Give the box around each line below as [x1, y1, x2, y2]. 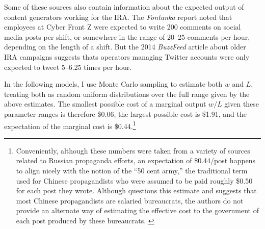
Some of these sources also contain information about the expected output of [4, 2, 244, 12]
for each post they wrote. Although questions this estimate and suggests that [16, 185, 257, 196]
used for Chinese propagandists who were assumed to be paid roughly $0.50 [16, 175, 253, 186]
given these [224, 98, 259, 109]
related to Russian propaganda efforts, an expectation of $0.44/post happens [16, 155, 256, 166]
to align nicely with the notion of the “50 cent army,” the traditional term [16, 165, 248, 175]
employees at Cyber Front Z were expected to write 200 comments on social [4, 21, 241, 32]
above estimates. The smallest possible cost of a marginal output [4, 98, 206, 109]
